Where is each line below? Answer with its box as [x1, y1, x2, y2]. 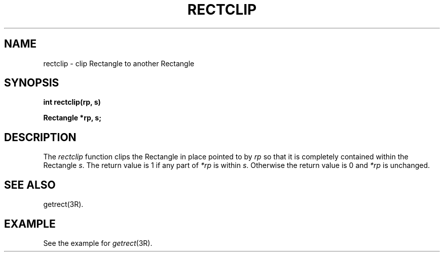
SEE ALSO [4, 178, 56, 191]
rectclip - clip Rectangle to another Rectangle [43, 59, 195, 68]
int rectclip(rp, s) [43, 98, 101, 107]
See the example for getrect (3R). [43, 238, 153, 247]
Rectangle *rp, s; [43, 113, 101, 122]
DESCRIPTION [4, 131, 77, 144]
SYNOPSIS [4, 76, 59, 90]
